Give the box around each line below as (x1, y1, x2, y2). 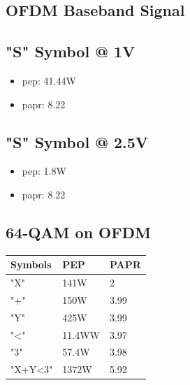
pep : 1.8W (22, 164, 66, 178)
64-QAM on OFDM (6, 221, 151, 242)
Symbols (10, 257, 52, 272)
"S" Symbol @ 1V (6, 41, 136, 62)
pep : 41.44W (22, 73, 76, 87)
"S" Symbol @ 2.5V (6, 131, 149, 152)
